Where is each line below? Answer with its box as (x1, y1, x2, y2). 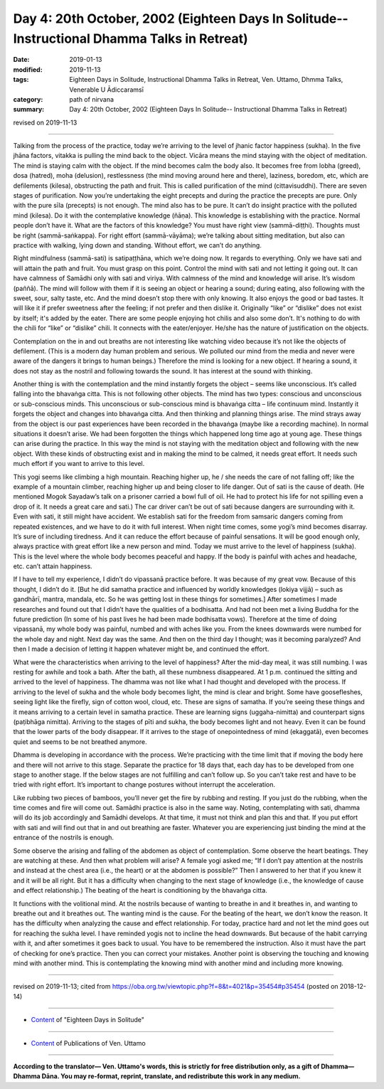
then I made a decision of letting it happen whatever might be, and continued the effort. (13, 644, 270, 654)
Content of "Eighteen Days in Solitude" (31, 1016, 145, 1024)
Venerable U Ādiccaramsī (69, 85, 144, 94)
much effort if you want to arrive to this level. (13, 459, 145, 468)
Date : (13, 55, 30, 64)
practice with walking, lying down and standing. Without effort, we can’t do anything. (13, 240, 262, 249)
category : (13, 95, 43, 103)
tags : (13, 75, 29, 84)
